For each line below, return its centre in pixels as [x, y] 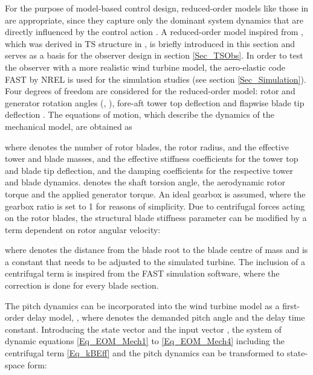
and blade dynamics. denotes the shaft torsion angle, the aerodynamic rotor [145, 182]
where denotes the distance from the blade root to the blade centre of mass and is [156, 250]
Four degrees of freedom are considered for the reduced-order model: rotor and [150, 91]
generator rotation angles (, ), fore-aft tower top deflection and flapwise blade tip [155, 102]
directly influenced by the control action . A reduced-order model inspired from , [154, 32]
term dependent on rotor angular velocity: [83, 229]
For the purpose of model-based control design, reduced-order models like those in [157, 8]
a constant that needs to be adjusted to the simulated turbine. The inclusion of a [155, 261]
